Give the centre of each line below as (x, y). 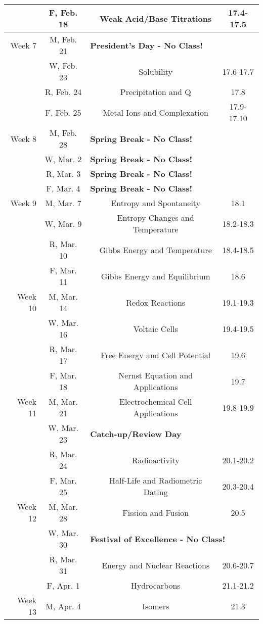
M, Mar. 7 (63, 203)
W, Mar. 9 (63, 223)
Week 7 (23, 45)
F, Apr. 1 (63, 585)
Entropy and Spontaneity (156, 203)
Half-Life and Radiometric (156, 480)
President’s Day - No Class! (146, 45)
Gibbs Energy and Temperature (156, 250)
